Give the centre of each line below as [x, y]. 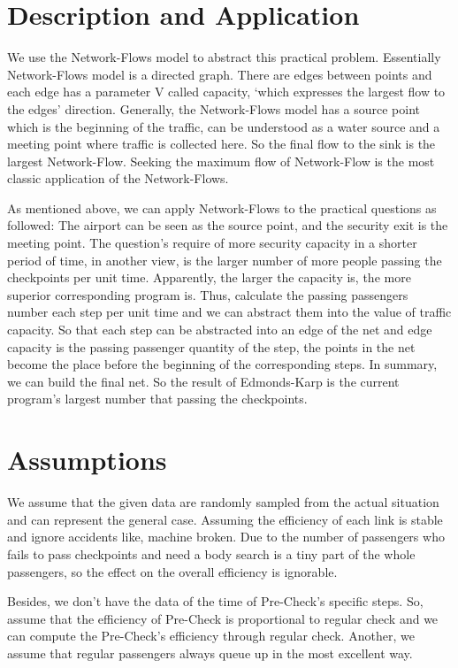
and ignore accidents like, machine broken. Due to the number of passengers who [226, 537]
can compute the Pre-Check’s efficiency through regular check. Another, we [211, 636]
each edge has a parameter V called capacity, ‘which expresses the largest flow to [226, 92]
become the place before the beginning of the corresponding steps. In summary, [222, 364]
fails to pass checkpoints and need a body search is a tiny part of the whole [211, 553]
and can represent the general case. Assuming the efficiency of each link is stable [225, 519]
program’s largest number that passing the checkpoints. [157, 399]
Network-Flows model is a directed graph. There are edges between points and [220, 74]
